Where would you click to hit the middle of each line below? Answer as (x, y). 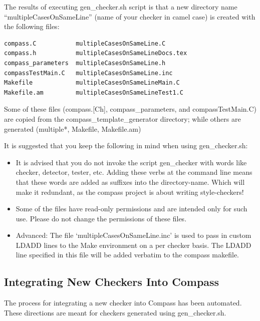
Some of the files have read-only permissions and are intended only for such (132, 209)
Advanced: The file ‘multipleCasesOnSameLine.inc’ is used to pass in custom (134, 235)
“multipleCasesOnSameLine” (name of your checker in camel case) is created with (130, 16)
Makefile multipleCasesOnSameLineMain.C (92, 83)
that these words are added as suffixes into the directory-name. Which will (130, 182)
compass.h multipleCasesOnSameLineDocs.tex (96, 53)
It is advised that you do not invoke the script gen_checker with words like (131, 162)
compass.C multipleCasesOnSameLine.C (85, 43)
